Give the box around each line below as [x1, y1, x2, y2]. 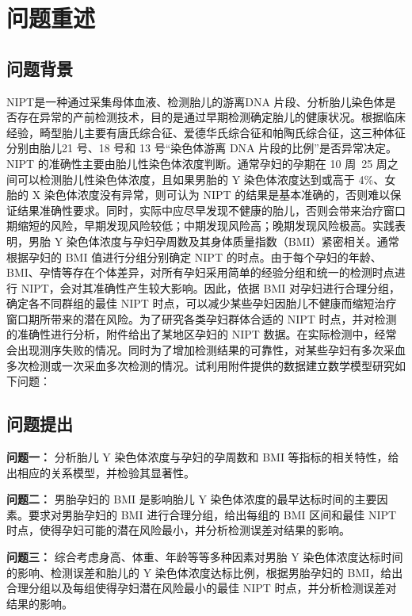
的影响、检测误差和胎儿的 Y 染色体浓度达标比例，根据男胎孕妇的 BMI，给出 [6, 564, 403, 580]
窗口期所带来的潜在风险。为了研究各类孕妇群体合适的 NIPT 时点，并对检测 [6, 310, 397, 327]
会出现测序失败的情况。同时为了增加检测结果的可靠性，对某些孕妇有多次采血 [6, 342, 406, 358]
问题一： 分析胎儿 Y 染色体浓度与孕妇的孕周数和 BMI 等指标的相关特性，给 [6, 449, 399, 465]
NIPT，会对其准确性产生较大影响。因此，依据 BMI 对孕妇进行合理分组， [21, 279, 400, 296]
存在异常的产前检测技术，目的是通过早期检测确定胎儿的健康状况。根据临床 [17, 109, 406, 125]
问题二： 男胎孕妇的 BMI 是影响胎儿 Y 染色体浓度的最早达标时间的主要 [6, 491, 377, 507]
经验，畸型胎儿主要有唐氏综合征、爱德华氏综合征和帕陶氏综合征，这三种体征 [6, 124, 406, 140]
